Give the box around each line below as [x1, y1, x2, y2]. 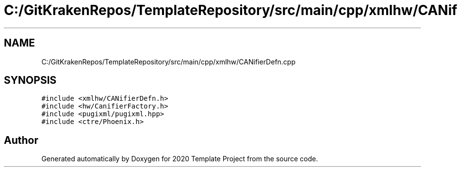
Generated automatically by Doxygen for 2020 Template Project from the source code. [41, 155, 318, 163]
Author [4, 134, 38, 146]
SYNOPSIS [4, 74, 57, 87]
